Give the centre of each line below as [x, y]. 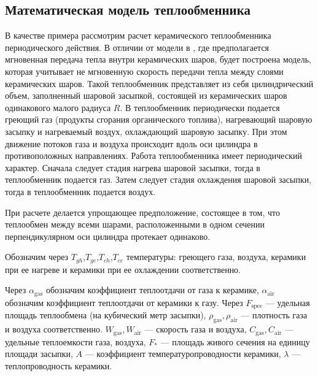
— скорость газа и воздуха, [196, 329]
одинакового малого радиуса [58, 107]
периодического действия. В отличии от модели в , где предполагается [137, 47]
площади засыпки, [39, 354]
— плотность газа [274, 315]
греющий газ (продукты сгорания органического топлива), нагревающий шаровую [159, 119]
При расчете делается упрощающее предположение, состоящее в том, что [142, 212]
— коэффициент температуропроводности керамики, [183, 354]
